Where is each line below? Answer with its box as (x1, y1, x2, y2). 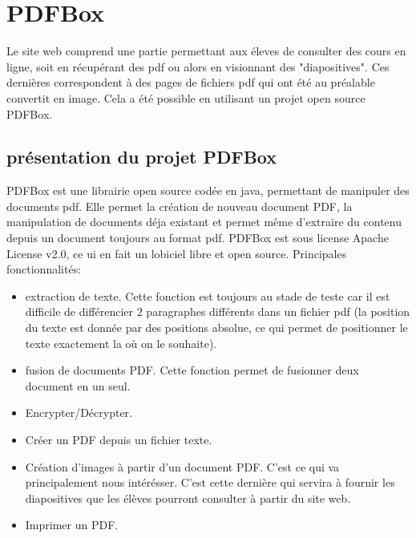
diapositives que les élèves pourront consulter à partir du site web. (25, 489, 351, 506)
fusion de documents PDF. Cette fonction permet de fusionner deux (25, 362, 359, 378)
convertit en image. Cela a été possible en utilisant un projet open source (6, 89, 366, 106)
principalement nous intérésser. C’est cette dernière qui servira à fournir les (25, 474, 395, 491)
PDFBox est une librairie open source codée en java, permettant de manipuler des (6, 182, 410, 199)
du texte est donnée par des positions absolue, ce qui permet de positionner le (25, 319, 408, 336)
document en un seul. (25, 377, 131, 394)
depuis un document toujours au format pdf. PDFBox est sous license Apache (6, 229, 389, 246)
